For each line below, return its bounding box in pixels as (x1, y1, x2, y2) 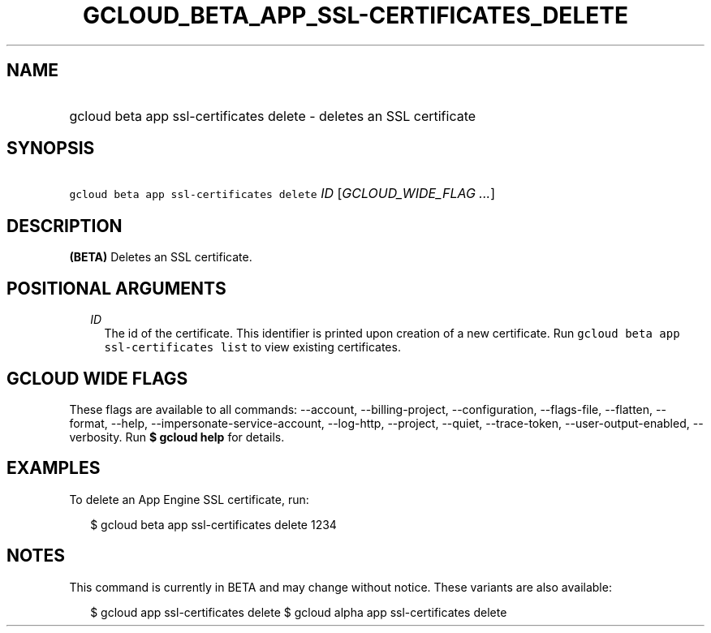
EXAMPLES (6, 458, 101, 479)
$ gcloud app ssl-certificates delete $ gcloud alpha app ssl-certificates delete (90, 605, 507, 619)
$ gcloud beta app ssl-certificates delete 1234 (90, 517, 337, 532)
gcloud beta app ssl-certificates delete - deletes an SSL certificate (69, 107, 476, 124)
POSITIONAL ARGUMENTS (6, 278, 226, 299)
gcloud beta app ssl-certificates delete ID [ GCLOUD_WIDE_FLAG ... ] (69, 185, 495, 202)
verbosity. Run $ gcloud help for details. (69, 429, 285, 444)
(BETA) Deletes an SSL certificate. (69, 250, 252, 265)
